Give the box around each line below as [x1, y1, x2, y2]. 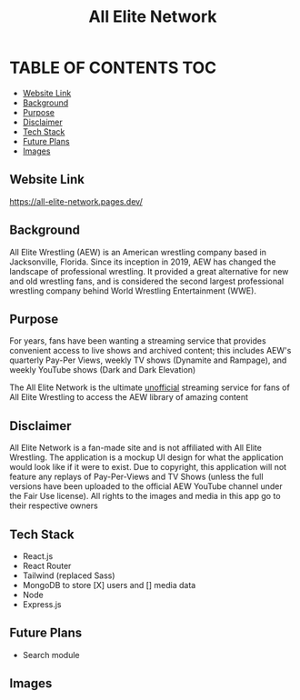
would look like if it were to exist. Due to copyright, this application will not [9, 462, 287, 473]
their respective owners [9, 500, 98, 511]
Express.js [22, 599, 62, 610]
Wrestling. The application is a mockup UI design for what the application [9, 452, 284, 463]
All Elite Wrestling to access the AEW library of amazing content [9, 392, 248, 403]
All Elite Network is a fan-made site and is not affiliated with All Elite [9, 443, 262, 454]
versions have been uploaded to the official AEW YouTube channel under [9, 481, 284, 492]
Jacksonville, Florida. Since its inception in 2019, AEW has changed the [9, 256, 276, 267]
